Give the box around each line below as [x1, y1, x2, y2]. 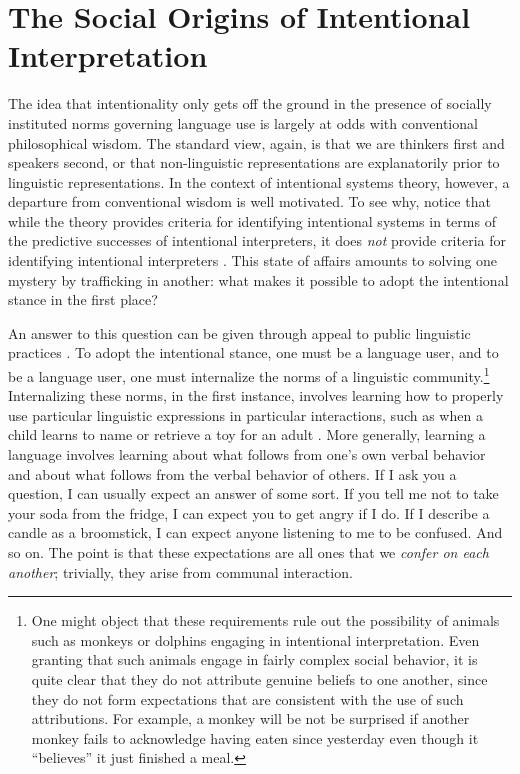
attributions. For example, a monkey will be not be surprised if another [31, 708, 470, 729]
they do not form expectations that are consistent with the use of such [31, 688, 464, 709]
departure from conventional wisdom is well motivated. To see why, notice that [8, 191, 491, 212]
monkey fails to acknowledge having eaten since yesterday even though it [31, 727, 479, 748]
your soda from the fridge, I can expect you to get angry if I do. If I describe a [8, 502, 490, 523]
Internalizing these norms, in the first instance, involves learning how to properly [8, 385, 504, 406]
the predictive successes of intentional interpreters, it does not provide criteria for [8, 230, 506, 251]
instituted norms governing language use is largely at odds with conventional [8, 112, 478, 133]
